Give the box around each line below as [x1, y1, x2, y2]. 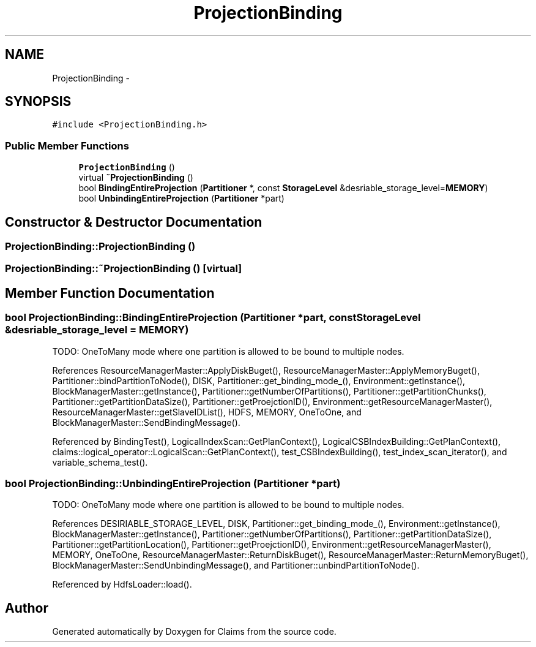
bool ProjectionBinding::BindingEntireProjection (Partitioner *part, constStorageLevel [5, 311, 421, 324]
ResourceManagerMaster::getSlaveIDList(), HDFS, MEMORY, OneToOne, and [52, 406, 362, 417]
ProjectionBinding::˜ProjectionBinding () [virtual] [5, 262, 242, 275]
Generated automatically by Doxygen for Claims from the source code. [52, 626, 337, 637]
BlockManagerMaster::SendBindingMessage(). [52, 417, 240, 428]
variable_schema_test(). [52, 456, 148, 467]
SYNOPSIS [5, 94, 72, 110]
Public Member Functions [5, 139, 129, 152]
